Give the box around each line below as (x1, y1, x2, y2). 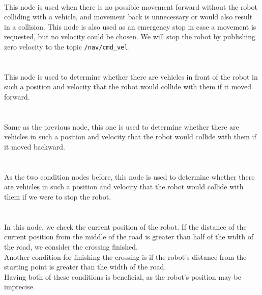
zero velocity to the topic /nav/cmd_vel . (4, 41, 130, 52)
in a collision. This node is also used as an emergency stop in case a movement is (4, 21, 256, 32)
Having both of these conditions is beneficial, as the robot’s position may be (4, 271, 242, 282)
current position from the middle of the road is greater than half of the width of (4, 231, 254, 242)
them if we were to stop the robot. (4, 191, 111, 202)
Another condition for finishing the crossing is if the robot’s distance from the (4, 251, 247, 262)
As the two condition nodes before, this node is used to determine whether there (4, 171, 255, 182)
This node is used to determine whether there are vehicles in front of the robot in (4, 71, 258, 82)
